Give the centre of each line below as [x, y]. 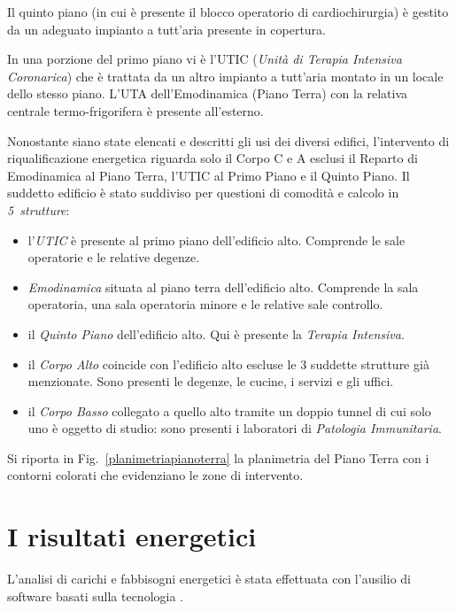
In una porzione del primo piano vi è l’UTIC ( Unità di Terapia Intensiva [205, 59]
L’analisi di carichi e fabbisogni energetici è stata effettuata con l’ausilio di [209, 579]
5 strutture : [39, 209]
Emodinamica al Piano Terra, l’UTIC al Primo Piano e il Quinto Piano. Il [209, 175]
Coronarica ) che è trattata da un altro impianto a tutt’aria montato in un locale [225, 76]
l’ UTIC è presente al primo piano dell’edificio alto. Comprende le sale [216, 240]
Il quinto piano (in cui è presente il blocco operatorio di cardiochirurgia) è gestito [228, 12]
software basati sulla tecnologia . [95, 596]
